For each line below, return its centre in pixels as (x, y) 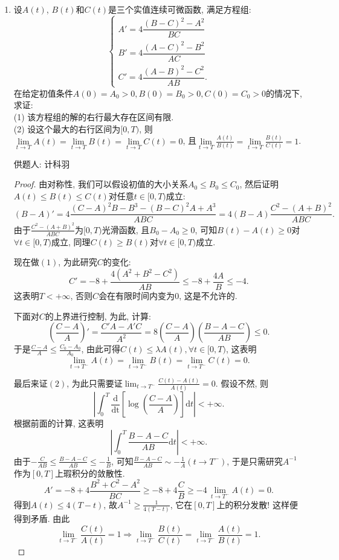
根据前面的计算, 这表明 (59, 423)
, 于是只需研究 (255, 461)
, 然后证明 (259, 184)
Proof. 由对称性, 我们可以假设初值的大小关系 (101, 184)
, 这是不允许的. (208, 296)
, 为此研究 (78, 262)
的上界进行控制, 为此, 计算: (98, 316)
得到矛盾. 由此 (42, 519)
